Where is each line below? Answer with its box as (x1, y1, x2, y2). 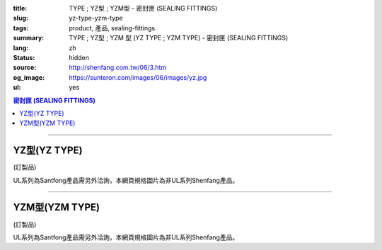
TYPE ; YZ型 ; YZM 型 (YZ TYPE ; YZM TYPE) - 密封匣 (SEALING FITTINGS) (69, 34, 289, 42)
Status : (13, 53, 35, 61)
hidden (69, 53, 90, 61)
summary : (13, 34, 45, 42)
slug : (13, 14, 28, 23)
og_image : (13, 73, 45, 81)
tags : (13, 23, 29, 32)
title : (13, 4, 28, 12)
